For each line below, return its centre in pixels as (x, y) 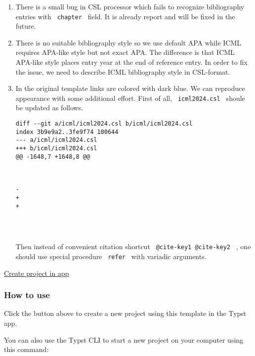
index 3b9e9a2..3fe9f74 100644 (67, 132)
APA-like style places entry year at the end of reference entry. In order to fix (131, 62)
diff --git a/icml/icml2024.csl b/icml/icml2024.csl (104, 124)
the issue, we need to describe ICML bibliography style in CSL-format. (123, 71)
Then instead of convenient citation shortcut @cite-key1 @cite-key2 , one (133, 246)
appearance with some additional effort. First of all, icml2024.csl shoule (130, 98)
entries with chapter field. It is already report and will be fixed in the (125, 16)
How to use (27, 295)
